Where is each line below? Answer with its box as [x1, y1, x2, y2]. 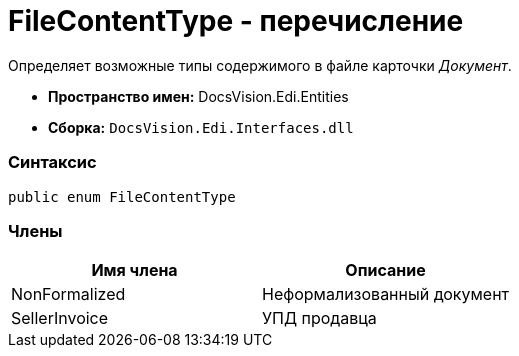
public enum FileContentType [8, 188, 236, 205]
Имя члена [91, 260, 178, 281]
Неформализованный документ [262, 284, 510, 305]
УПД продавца [262, 308, 377, 329]
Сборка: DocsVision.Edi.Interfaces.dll [48, 118, 354, 136]
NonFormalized [11, 284, 126, 305]
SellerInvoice [11, 308, 109, 329]
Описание [345, 260, 426, 281]
